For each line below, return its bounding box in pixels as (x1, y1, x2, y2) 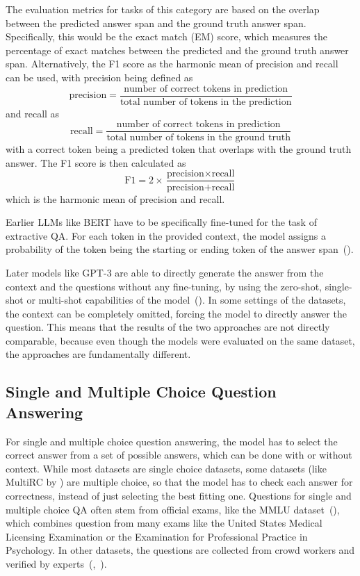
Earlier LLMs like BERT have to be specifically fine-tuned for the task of (6, 215, 317, 229)
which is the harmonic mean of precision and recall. (6, 191, 225, 206)
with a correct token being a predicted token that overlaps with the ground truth (6, 142, 352, 156)
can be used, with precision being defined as (6, 69, 193, 84)
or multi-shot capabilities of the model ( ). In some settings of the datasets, (26, 293, 346, 307)
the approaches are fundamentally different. (6, 347, 191, 361)
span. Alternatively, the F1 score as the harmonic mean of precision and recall (6, 56, 338, 71)
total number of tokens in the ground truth (106, 133, 291, 143)
